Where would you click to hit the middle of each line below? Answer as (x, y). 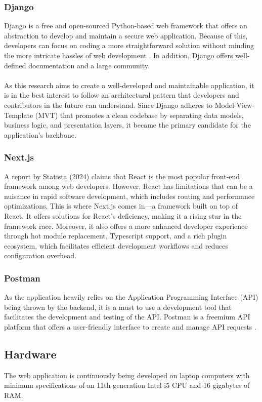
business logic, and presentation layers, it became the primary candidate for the (127, 125)
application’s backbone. (40, 134)
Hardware (30, 354)
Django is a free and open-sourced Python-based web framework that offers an (126, 26)
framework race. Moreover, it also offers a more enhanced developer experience (126, 226)
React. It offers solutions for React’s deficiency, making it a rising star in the (123, 215)
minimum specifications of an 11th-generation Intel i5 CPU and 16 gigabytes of (127, 385)
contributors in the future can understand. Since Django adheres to (108, 105)
